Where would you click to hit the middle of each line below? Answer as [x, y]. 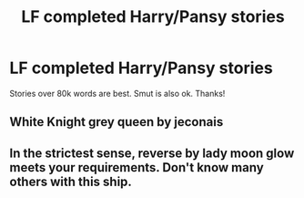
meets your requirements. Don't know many [137, 167]
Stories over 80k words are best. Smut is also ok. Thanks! [117, 93]
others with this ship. [71, 181]
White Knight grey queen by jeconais [117, 122]
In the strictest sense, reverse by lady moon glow [152, 153]
